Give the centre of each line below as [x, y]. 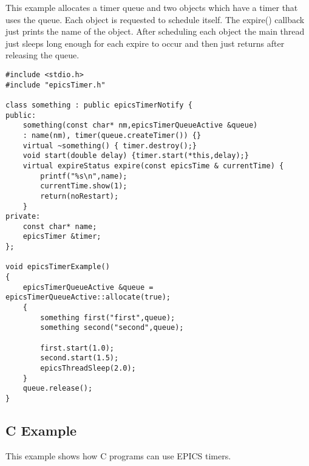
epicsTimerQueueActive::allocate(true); [88, 297]
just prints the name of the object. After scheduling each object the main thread [155, 31]
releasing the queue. [42, 55]
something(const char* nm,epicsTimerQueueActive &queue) [140, 125]
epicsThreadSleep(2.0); [88, 368]
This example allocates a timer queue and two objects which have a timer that [152, 7]
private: [23, 217]
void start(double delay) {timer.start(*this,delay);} [136, 156]
